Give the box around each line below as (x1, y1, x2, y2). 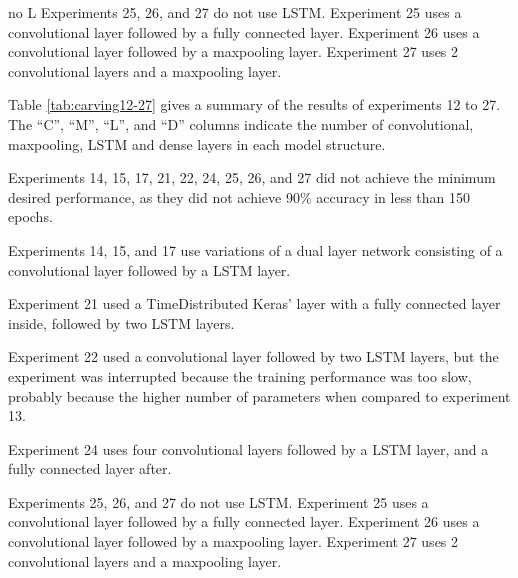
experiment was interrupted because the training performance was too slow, (8, 365, 472, 386)
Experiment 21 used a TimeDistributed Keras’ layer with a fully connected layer (8, 293, 501, 314)
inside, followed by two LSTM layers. (8, 312, 235, 333)
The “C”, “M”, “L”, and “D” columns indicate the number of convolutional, (8, 113, 474, 134)
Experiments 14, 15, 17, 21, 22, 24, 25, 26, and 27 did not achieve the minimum (8, 167, 496, 188)
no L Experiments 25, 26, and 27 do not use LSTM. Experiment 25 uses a (8, 2, 462, 22)
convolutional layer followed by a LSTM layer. (8, 259, 291, 280)
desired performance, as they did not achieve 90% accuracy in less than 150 (8, 186, 471, 207)
